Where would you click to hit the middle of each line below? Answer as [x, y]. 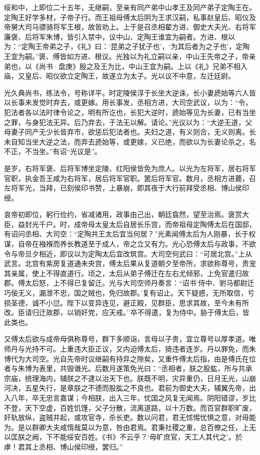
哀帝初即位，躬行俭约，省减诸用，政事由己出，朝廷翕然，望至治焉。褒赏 [123, 214]
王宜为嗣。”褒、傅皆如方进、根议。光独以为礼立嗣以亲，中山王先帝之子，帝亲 [130, 56]
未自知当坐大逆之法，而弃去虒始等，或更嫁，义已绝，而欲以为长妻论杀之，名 [130, 141]
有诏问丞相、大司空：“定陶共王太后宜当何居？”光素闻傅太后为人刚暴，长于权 [130, 234]
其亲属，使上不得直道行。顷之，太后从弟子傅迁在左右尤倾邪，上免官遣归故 [126, 273]
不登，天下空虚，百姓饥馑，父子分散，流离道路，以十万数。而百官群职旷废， [130, 407]
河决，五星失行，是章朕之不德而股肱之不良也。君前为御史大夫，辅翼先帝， [126, 388]
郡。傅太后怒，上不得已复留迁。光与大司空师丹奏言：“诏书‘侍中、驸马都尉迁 [129, 283]
